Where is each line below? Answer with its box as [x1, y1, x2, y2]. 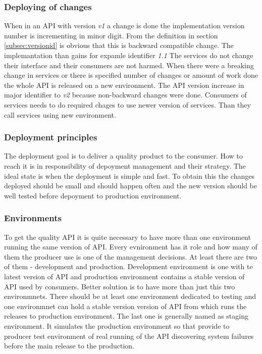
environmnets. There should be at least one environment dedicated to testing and [4, 291, 256, 301]
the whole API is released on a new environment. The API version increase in [4, 79, 244, 90]
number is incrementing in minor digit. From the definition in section [4, 30, 218, 40]
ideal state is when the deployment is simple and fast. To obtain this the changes [4, 170, 254, 181]
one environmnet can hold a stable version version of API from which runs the [4, 300, 247, 311]
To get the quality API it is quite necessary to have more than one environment [4, 231, 251, 242]
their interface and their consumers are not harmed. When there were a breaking [4, 60, 254, 70]
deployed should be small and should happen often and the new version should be [4, 180, 257, 191]
